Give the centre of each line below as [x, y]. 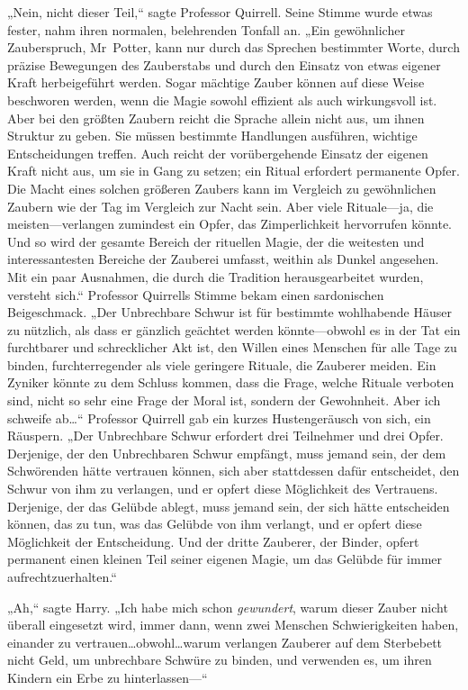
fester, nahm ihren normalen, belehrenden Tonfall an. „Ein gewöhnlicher [206, 29]
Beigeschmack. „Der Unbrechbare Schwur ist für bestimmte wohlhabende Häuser [230, 312]
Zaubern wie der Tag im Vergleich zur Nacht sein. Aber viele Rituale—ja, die [220, 206]
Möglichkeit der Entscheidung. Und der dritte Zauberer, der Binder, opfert [213, 541]
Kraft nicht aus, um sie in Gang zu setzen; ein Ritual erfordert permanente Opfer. [234, 171]
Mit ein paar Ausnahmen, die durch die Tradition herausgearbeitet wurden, [216, 276]
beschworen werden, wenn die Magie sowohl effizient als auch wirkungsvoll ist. [222, 100]
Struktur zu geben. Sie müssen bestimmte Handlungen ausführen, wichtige [212, 136]
